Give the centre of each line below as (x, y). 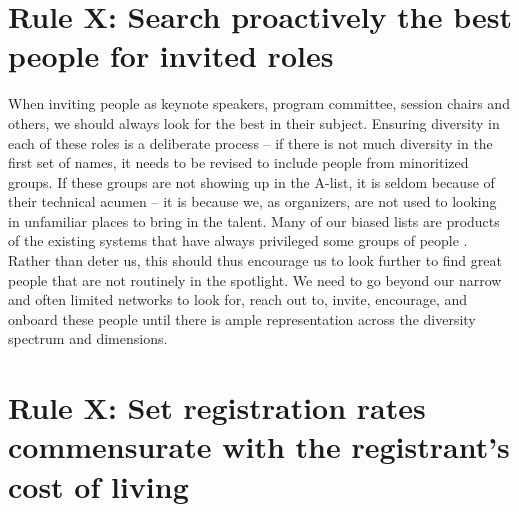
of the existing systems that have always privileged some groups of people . (238, 240)
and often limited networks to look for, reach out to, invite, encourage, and (238, 299)
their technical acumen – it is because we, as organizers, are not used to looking (252, 201)
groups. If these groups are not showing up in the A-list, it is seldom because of (251, 181)
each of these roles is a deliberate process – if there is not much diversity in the (250, 142)
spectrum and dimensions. (88, 338)
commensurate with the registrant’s (259, 446)
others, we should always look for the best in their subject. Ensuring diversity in (254, 122)
